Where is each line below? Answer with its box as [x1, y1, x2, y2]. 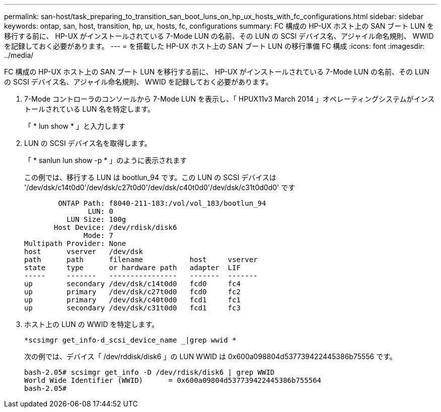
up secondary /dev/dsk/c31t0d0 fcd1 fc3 [24, 304, 241, 312]
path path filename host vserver [24, 256, 258, 264]
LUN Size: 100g [66, 215, 126, 223]
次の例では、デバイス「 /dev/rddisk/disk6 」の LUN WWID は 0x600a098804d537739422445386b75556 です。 [24, 352, 397, 361]
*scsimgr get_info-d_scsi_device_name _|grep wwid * [24, 336, 237, 344]
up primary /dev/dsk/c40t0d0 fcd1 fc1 [24, 296, 241, 304]
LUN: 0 [88, 207, 114, 215]
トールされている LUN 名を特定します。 [24, 105, 155, 113]
